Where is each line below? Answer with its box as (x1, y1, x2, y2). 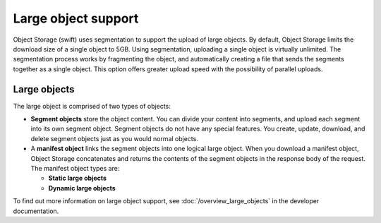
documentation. (13, 207, 59, 215)
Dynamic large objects (48, 183, 116, 192)
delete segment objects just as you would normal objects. (30, 134, 199, 143)
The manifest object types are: (30, 164, 120, 172)
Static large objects (48, 174, 107, 183)
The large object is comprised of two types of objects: (13, 102, 171, 110)
